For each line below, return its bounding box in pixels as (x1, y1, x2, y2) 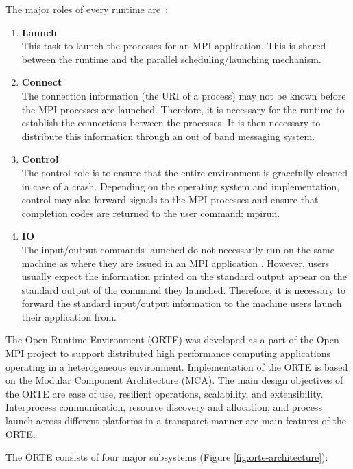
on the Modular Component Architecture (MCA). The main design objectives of (5, 373, 343, 387)
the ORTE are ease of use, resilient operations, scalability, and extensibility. (5, 386, 324, 400)
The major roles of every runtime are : (5, 2, 169, 16)
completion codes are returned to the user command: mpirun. (21, 205, 280, 220)
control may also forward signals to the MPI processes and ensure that (21, 192, 319, 207)
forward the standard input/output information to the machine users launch (21, 296, 342, 310)
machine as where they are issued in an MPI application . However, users (21, 255, 330, 270)
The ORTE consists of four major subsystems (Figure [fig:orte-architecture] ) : (5, 450, 328, 464)
